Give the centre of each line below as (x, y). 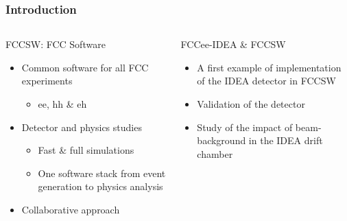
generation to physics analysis (100, 186)
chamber (215, 153)
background (222, 140)
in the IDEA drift (286, 140)
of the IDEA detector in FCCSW (266, 81)
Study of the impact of (245, 127)
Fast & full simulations (86, 150)
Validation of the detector (251, 104)
